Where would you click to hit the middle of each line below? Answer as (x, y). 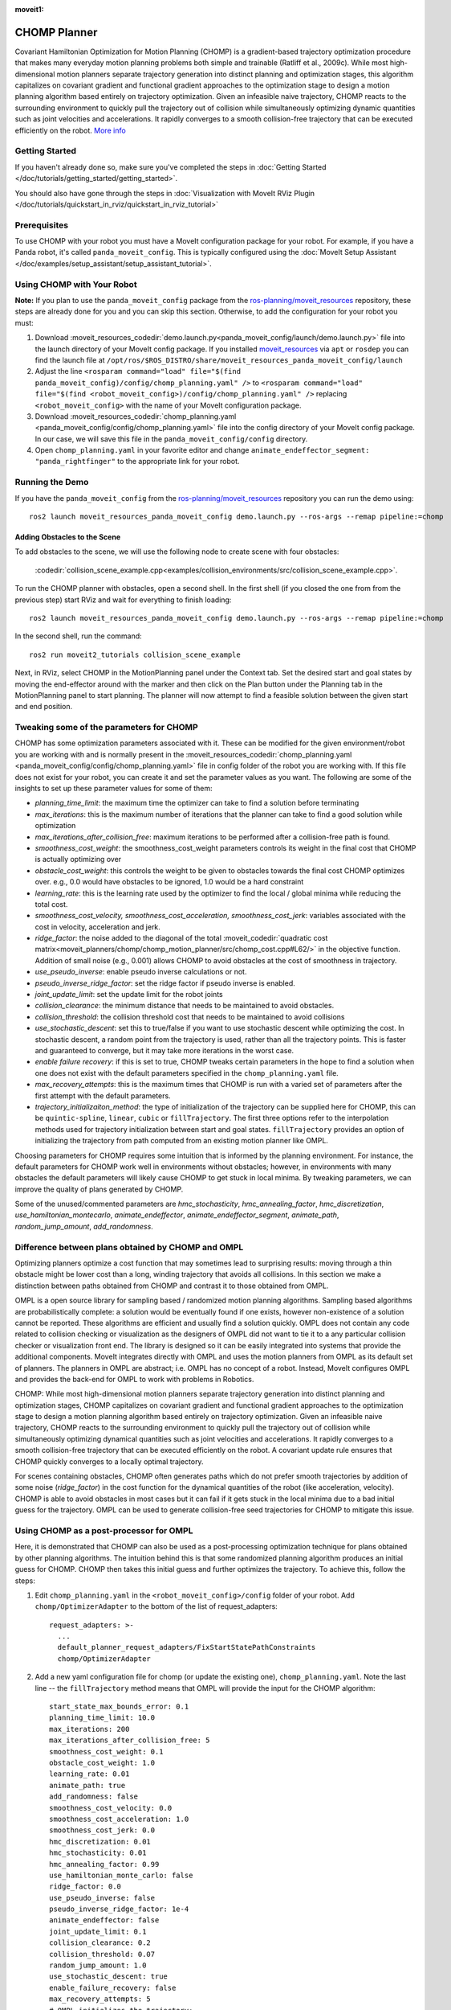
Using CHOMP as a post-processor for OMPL (104, 1530)
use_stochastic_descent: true (109, 1977)
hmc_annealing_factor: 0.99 (104, 1864)
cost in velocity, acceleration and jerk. (98, 927)
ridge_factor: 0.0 (85, 1887)
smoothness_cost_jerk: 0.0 (102, 1830)
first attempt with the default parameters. (103, 1095)
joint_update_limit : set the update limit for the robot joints (129, 995)
